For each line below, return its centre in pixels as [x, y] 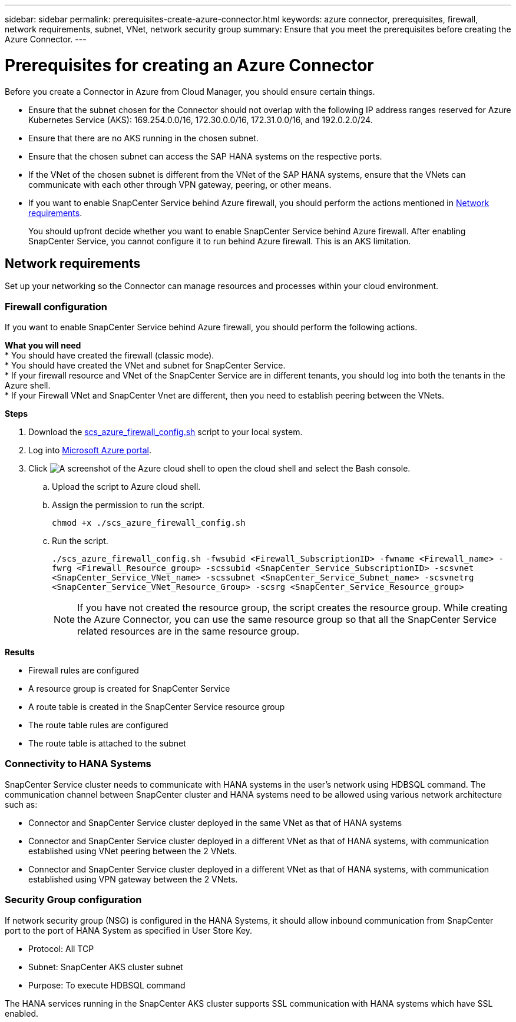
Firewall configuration [56, 306]
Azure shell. [28, 386]
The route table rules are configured [98, 725]
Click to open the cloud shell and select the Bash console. [219, 469]
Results [20, 652]
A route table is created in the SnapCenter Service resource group [157, 707]
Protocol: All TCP [61, 948]
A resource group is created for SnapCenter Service [129, 689]
